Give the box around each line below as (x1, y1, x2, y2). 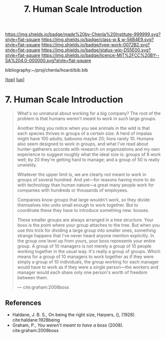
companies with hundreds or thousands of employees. (17, 187, 128, 193)
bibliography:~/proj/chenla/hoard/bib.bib (5, 67, 88, 73)
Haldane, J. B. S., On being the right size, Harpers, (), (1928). (12, 311, 136, 317)
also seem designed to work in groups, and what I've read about (17, 141, 148, 147)
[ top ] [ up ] (5, 77, 25, 83)
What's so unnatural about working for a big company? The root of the (17, 110, 161, 117)
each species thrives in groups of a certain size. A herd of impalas (17, 130, 152, 136)
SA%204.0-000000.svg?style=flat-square (5, 58, 91, 64)
